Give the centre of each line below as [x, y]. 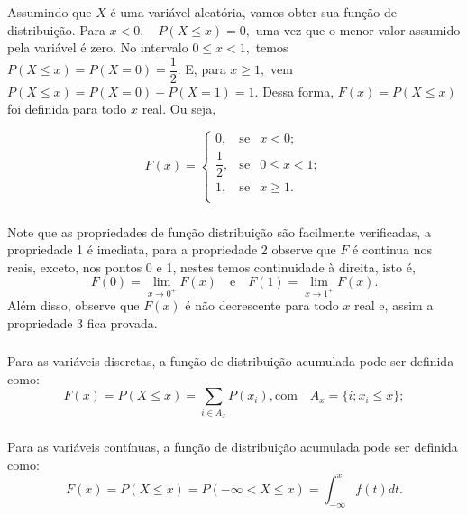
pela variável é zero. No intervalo [98, 47]
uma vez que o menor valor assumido [358, 29]
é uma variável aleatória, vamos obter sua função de [253, 11]
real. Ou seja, [179, 109]
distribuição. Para [56, 29]
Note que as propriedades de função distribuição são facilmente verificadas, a [219, 231]
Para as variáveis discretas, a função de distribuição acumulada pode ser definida [231, 361]
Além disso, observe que [73, 305]
